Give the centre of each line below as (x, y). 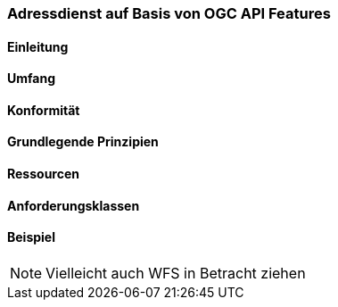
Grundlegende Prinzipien (83, 142)
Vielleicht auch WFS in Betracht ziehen (176, 273)
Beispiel (31, 237)
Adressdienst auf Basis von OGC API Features (169, 13)
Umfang (32, 79)
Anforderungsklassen (74, 205)
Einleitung (38, 46)
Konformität (44, 110)
